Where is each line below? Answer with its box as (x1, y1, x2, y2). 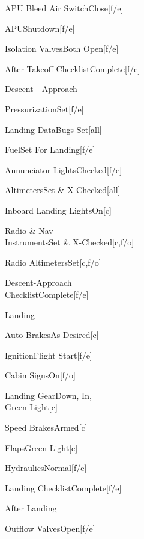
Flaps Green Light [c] (5, 441, 78, 454)
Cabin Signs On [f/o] (5, 369, 76, 381)
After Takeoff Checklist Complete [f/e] (5, 62, 140, 75)
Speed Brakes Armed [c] (5, 421, 88, 434)
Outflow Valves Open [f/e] (5, 522, 95, 535)
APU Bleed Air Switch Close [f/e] (5, 2, 124, 14)
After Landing (5, 502, 57, 514)
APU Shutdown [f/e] (5, 22, 75, 34)
